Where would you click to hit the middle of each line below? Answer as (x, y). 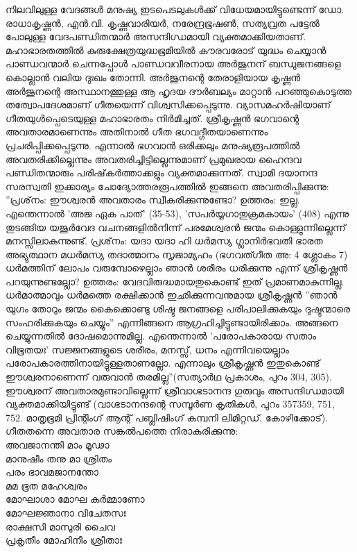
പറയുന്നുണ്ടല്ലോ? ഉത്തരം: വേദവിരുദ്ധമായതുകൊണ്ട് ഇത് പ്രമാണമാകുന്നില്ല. (175, 281)
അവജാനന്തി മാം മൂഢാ (58, 444)
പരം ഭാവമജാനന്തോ (52, 472)
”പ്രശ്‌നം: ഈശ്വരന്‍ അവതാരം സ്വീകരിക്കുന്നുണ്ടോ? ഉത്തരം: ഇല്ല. (153, 200)
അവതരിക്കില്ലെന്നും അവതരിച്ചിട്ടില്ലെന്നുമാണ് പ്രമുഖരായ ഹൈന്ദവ (154, 159)
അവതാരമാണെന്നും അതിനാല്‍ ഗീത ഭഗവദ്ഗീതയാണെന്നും (137, 132)
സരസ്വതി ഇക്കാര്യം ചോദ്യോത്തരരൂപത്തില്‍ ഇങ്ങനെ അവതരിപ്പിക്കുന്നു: (167, 186)
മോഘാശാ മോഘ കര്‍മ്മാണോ (75, 499)
